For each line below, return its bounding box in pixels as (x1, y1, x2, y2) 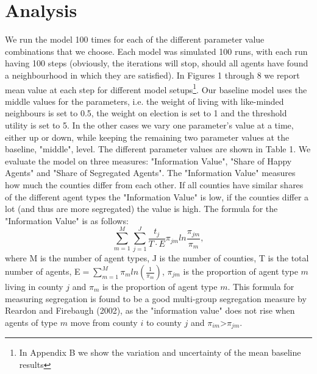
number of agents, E (5, 265, 80, 277)
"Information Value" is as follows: (5, 214, 129, 227)
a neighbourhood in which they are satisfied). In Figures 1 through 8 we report (5, 68, 300, 81)
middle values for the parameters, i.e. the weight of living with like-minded (5, 94, 284, 107)
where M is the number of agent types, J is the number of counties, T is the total (5, 252, 309, 264)
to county (146, 316, 182, 328)
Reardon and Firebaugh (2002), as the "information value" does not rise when (5, 304, 295, 317)
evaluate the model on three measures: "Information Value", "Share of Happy (5, 154, 292, 167)
